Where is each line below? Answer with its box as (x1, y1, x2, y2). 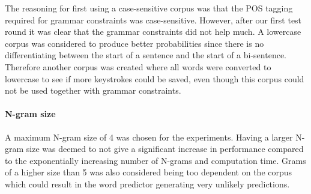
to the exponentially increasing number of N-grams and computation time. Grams (5, 154, 306, 166)
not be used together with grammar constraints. (5, 84, 181, 97)
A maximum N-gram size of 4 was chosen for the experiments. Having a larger (5, 130, 293, 143)
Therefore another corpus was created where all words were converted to (5, 60, 271, 73)
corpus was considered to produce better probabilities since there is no (5, 37, 264, 49)
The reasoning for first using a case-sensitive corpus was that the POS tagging (5, 2, 293, 14)
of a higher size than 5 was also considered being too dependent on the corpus (5, 166, 292, 178)
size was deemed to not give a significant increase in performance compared (26, 142, 304, 155)
